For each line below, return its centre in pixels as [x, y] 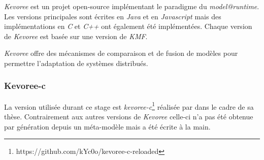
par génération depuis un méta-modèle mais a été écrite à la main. [107, 126]
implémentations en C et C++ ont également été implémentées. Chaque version [128, 26]
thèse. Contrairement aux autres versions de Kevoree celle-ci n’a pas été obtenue [129, 117]
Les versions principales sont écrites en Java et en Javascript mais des [113, 16]
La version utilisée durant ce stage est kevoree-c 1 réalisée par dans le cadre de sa [129, 106]
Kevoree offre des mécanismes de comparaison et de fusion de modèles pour [121, 53]
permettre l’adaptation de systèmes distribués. [76, 63]
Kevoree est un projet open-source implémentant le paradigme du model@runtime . [132, 6]
